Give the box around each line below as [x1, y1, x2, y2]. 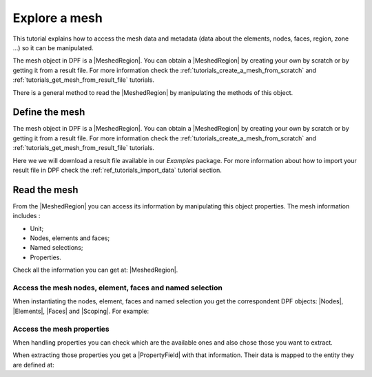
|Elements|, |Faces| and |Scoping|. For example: [12, 307, 149, 315]
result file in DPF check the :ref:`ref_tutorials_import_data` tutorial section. [12, 166, 222, 174]
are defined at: [12, 360, 54, 369]
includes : [12, 212, 41, 220]
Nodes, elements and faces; [30, 234, 110, 242]
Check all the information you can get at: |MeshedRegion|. [12, 266, 178, 274]
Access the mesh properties [12, 324, 110, 334]
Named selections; [30, 244, 83, 252]
